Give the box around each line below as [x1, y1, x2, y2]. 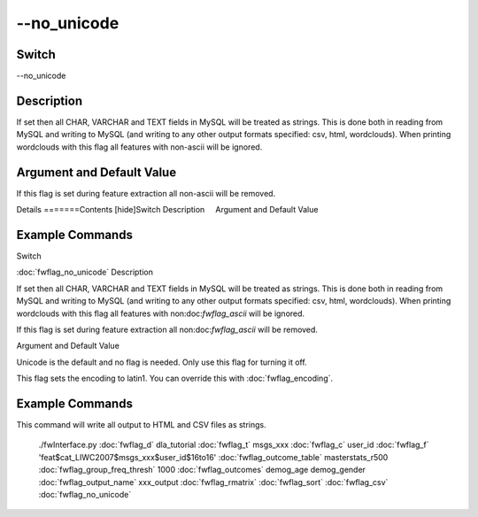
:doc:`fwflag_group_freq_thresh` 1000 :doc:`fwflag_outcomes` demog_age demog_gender [38, 465, 366, 475]
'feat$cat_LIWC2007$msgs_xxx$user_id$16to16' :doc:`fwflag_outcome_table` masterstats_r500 [38, 451, 389, 462]
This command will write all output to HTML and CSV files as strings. [16, 419, 267, 429]
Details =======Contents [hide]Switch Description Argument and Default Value [16, 204, 319, 215]
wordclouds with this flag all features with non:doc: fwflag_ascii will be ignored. [16, 308, 305, 319]
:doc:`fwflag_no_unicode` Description [16, 266, 154, 278]
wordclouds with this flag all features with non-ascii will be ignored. [16, 142, 263, 152]
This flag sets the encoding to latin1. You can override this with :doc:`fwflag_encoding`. [16, 373, 334, 384]
